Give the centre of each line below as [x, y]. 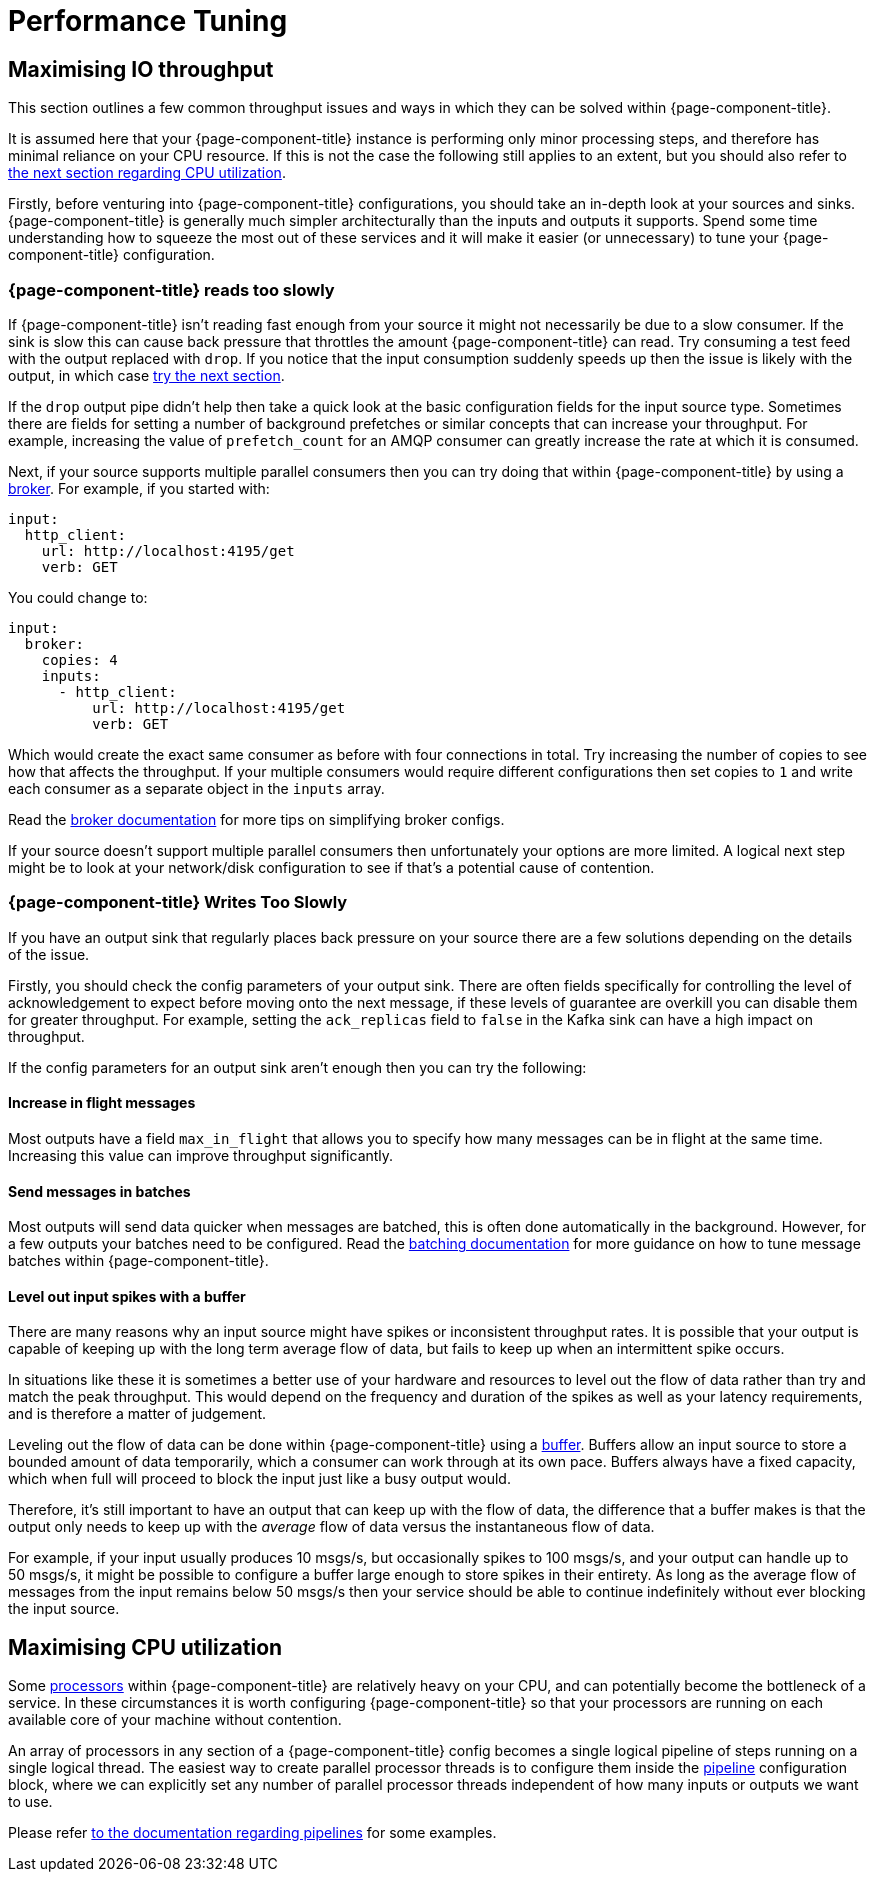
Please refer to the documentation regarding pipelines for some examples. [252, 1833]
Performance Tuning [148, 21]
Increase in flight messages [102, 1103]
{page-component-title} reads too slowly [171, 289]
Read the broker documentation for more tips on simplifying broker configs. [256, 819]
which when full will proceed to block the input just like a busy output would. [259, 1479]
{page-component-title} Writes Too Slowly [178, 902]
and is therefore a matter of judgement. [137, 1414]
